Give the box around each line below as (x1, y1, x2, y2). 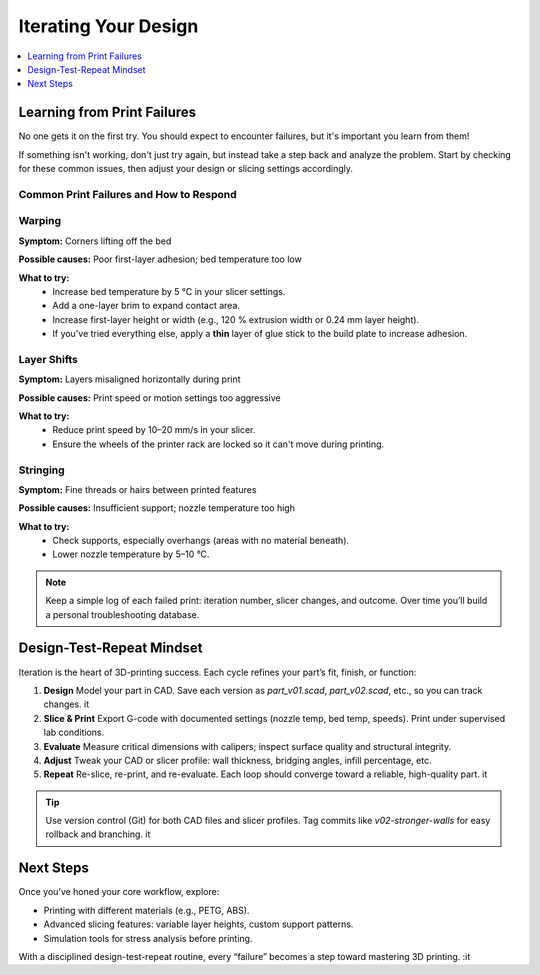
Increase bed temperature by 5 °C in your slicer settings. (52, 285, 286, 297)
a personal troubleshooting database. (45, 608, 200, 620)
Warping (18, 214, 62, 228)
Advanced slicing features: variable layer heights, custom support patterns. (43, 918, 354, 930)
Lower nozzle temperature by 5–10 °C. (52, 548, 210, 560)
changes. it (43, 698, 90, 710)
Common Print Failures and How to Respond (18, 187, 237, 201)
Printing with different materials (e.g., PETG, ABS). (43, 904, 250, 916)
